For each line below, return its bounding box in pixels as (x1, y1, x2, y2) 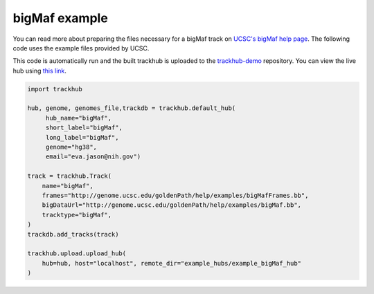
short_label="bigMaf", (45, 124, 123, 131)
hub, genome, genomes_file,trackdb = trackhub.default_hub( (27, 104, 236, 112)
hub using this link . (12, 66, 67, 75)
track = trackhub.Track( (27, 172, 112, 180)
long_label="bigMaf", (45, 134, 119, 141)
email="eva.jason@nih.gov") (45, 153, 141, 160)
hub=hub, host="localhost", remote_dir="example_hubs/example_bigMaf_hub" (42, 259, 301, 267)
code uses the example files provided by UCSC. (12, 44, 150, 52)
